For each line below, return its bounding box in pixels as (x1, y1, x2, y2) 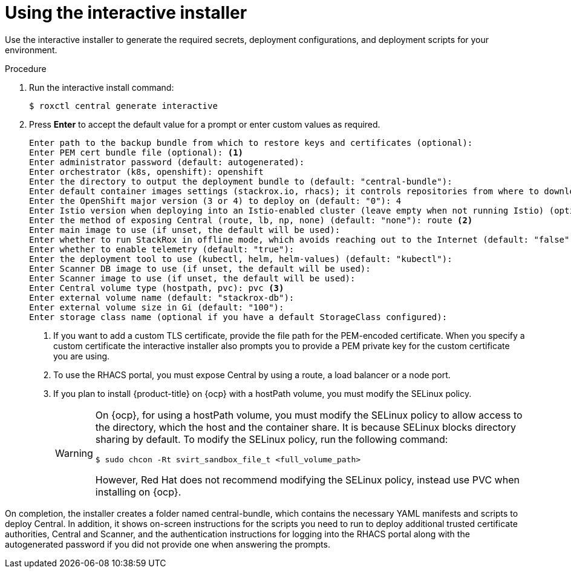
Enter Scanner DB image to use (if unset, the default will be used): (29, 263, 371, 273)
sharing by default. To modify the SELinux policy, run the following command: (95, 433, 448, 445)
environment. (5, 44, 57, 55)
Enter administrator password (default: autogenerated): (29, 157, 305, 167)
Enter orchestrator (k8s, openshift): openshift (29, 166, 264, 177)
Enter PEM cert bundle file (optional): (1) (29, 147, 244, 157)
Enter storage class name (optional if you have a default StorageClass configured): (29, 312, 448, 322)
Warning (55, 447, 93, 460)
